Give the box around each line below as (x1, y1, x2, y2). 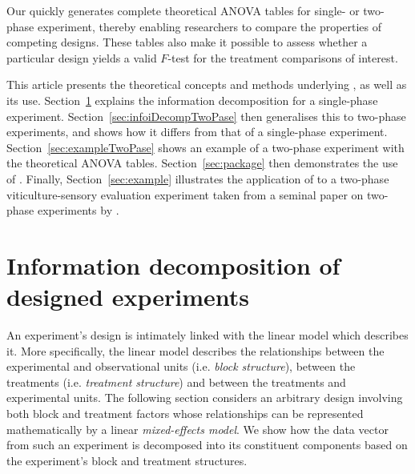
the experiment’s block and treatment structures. (6, 452, 248, 468)
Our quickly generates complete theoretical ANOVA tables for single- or (6, 2, 360, 18)
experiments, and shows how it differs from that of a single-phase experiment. (6, 123, 388, 140)
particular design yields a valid (6, 49, 157, 66)
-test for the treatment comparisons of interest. (167, 49, 398, 66)
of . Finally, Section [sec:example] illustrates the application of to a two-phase (6, 170, 389, 187)
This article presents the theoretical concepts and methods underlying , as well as (6, 76, 407, 93)
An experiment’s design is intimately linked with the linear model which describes (6, 327, 409, 343)
